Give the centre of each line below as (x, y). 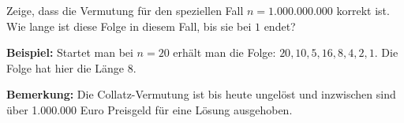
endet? (280, 26)
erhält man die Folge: (224, 52)
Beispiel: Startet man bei (70, 52)
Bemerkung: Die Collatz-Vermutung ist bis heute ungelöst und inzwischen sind (201, 94)
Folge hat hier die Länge (65, 67)
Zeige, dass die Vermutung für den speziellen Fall (125, 10)
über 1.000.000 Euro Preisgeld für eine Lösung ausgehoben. (150, 109)
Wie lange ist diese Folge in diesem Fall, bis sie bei (129, 26)
